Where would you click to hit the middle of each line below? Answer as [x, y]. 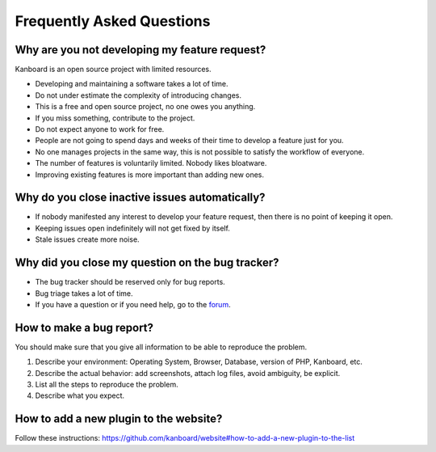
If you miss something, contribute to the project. [115, 118]
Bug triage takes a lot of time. [84, 293]
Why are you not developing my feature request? [140, 50]
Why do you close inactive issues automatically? [140, 198]
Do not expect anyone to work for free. [100, 129]
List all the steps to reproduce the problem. [107, 385]
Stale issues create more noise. [88, 239]
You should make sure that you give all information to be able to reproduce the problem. [161, 347]
